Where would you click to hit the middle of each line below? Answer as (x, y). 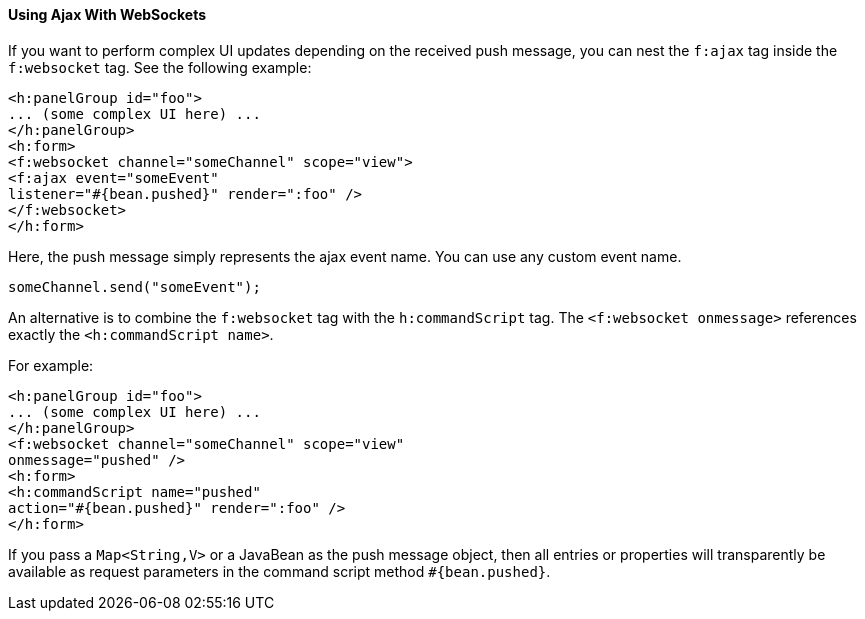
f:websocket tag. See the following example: (160, 67)
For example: (51, 365)
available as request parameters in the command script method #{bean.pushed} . (279, 571)
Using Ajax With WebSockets (107, 14)
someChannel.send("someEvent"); (134, 286)
